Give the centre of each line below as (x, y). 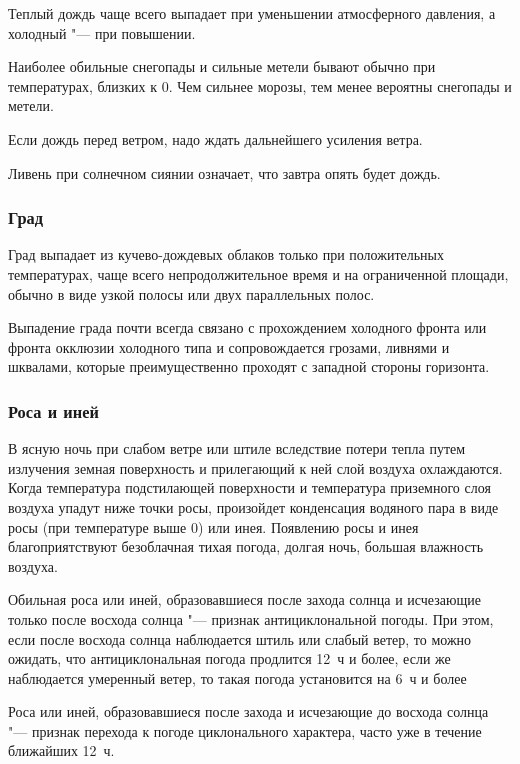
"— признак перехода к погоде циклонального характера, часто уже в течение (245, 730)
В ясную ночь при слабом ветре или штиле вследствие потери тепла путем (237, 448)
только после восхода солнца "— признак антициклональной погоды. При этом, (251, 618)
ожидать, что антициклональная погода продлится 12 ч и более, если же (229, 658)
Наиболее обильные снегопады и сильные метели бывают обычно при (222, 66)
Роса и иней (53, 410)
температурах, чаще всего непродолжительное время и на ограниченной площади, (258, 273)
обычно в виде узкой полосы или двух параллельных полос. (191, 293)
